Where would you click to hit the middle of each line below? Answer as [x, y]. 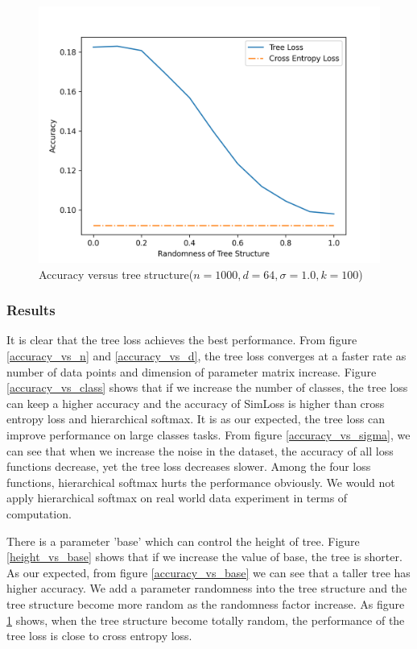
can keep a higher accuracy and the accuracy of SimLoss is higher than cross [196, 403]
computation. [39, 513]
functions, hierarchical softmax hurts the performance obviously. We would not [201, 482]
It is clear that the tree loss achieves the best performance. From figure [182, 340]
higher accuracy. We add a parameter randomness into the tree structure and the [207, 588]
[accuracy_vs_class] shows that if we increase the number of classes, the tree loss [207, 387]
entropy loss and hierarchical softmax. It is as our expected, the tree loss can [196, 419]
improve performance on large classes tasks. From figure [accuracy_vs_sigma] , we [208, 434]
